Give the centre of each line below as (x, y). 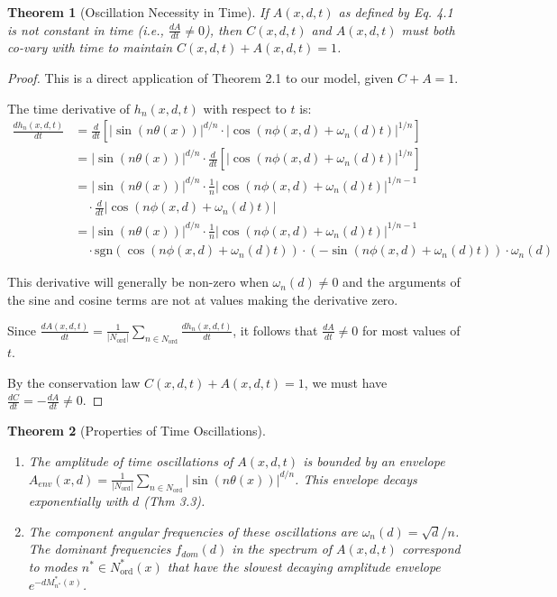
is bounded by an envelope (374, 460)
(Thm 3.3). (174, 501)
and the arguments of (402, 282)
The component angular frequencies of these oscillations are (193, 531)
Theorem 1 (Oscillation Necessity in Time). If (138, 12)
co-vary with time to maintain (90, 47)
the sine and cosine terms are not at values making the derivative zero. (203, 299)
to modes (53, 566)
